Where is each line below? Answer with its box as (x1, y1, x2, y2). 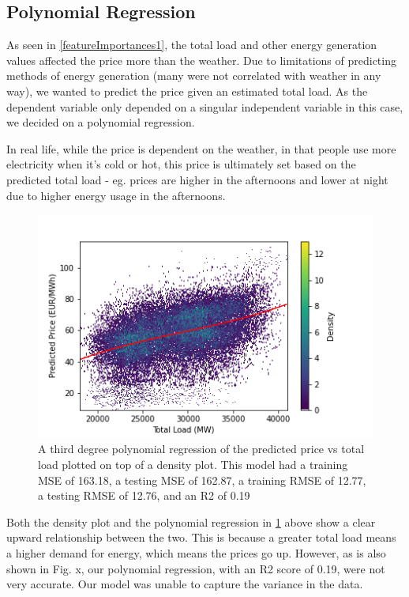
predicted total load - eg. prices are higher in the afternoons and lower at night (6, 171, 388, 187)
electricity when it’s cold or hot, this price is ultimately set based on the (6, 156, 356, 172)
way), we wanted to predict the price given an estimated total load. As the (6, 82, 368, 99)
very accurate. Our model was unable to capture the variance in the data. (6, 576, 363, 592)
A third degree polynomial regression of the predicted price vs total (38, 440, 365, 457)
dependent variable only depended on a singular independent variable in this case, (6, 98, 403, 115)
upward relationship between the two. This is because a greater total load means (6, 529, 396, 546)
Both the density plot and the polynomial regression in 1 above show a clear (6, 513, 376, 530)
